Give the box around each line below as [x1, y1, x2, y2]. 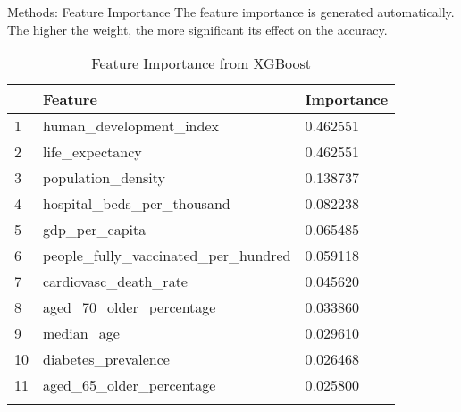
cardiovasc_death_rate [43, 271, 188, 292]
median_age [43, 323, 120, 344]
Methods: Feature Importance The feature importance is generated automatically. [7, 3, 455, 21]
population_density [43, 167, 166, 189]
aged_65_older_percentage [43, 374, 216, 396]
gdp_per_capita [43, 219, 147, 240]
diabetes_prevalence [43, 349, 170, 370]
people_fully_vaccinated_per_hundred [43, 245, 291, 266]
